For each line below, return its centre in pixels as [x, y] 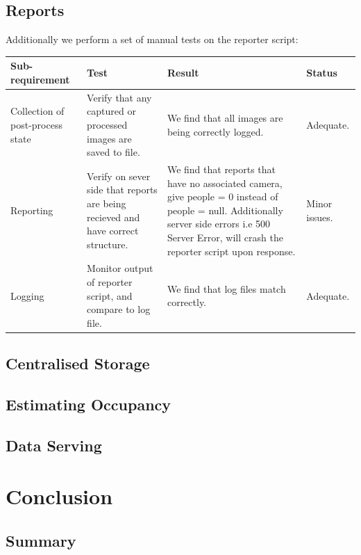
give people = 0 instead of [223, 196]
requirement [40, 79]
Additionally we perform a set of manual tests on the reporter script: [152, 39]
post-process [36, 124]
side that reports [122, 190]
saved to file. [114, 152]
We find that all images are [225, 118]
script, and [110, 295]
